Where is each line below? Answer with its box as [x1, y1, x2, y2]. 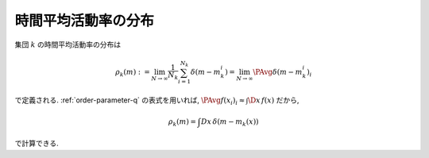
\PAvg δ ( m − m [253, 67, 303, 76]
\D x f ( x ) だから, [247, 95, 300, 105]
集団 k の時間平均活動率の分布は [14, 40, 122, 49]
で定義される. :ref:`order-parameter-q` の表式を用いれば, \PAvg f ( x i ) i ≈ [14, 95, 245, 106]
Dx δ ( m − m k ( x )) [201, 117, 259, 128]
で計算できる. [14, 139, 59, 148]
